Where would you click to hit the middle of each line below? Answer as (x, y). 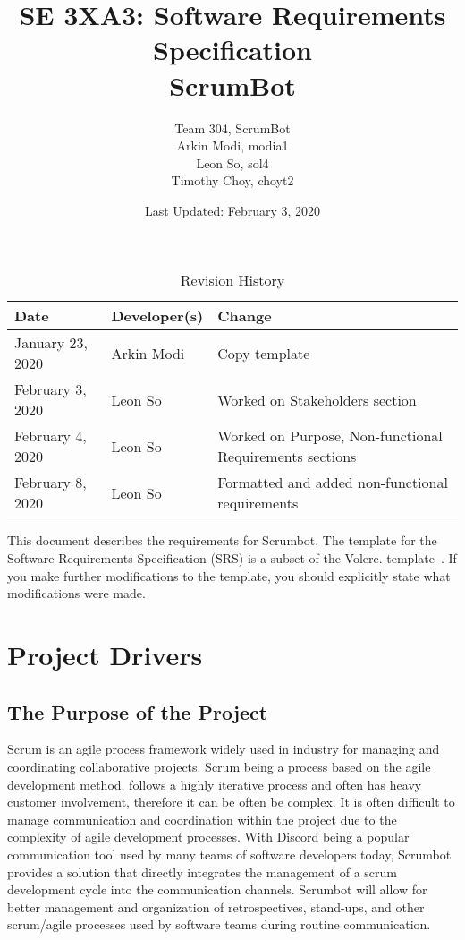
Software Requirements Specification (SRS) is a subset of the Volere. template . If (232, 558)
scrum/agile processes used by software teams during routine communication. (219, 924)
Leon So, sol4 (232, 162)
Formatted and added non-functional (333, 483)
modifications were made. (76, 593)
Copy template (264, 353)
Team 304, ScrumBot (232, 128)
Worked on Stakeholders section (317, 399)
